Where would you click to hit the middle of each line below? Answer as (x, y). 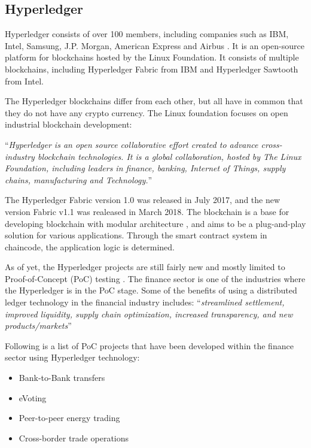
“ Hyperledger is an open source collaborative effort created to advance (132, 144)
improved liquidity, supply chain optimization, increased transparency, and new (149, 314)
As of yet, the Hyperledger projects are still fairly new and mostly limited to (145, 267)
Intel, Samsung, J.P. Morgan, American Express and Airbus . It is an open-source (155, 45)
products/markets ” (38, 326)
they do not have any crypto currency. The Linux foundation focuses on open (147, 112)
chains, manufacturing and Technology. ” (79, 179)
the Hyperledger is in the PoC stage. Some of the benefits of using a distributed (151, 290)
